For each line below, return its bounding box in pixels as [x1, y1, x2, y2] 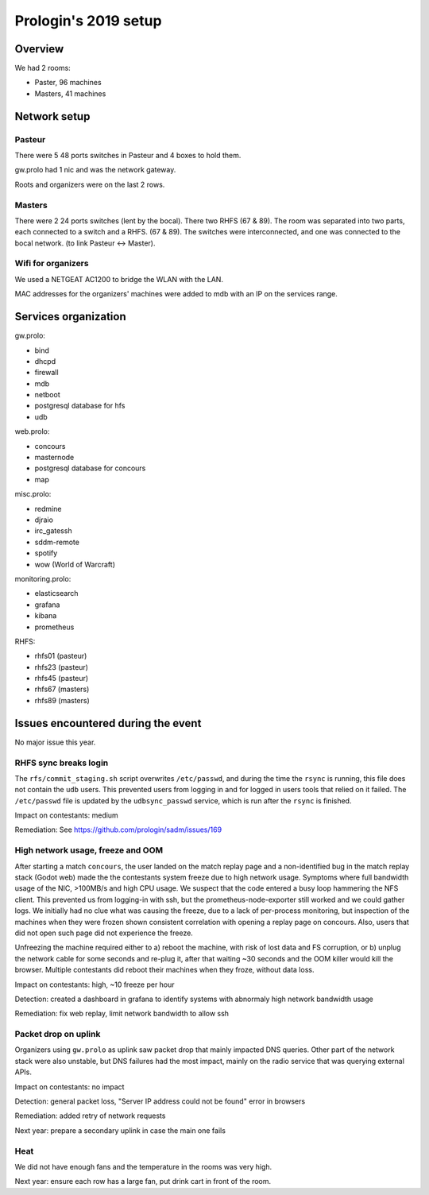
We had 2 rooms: [14, 64, 71, 73]
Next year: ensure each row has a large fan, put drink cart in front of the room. [14, 1177, 272, 1186]
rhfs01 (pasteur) [34, 652, 87, 661]
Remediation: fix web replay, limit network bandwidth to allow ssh [14, 1009, 230, 1019]
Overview [14, 42, 64, 56]
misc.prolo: [14, 489, 52, 499]
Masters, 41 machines [34, 88, 106, 99]
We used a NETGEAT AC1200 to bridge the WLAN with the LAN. [14, 274, 224, 284]
